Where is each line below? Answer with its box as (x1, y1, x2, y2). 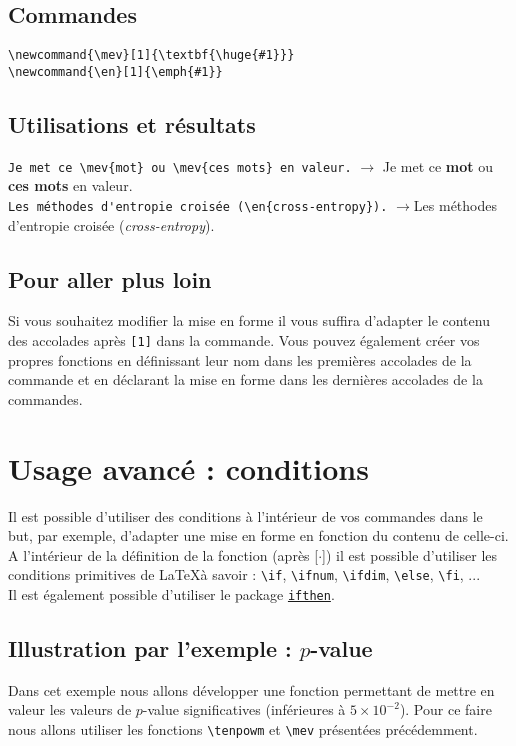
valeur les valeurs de (8, 699, 132, 720)
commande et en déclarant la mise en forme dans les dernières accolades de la (8, 369, 483, 390)
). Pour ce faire (399, 699, 492, 720)
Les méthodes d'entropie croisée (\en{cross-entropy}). (8, 199, 388, 214)
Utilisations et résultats (8, 108, 256, 139)
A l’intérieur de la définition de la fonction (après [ (8, 544, 319, 565)
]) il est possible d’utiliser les (322, 544, 498, 565)
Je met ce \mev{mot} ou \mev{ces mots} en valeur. (8, 160, 352, 175)
